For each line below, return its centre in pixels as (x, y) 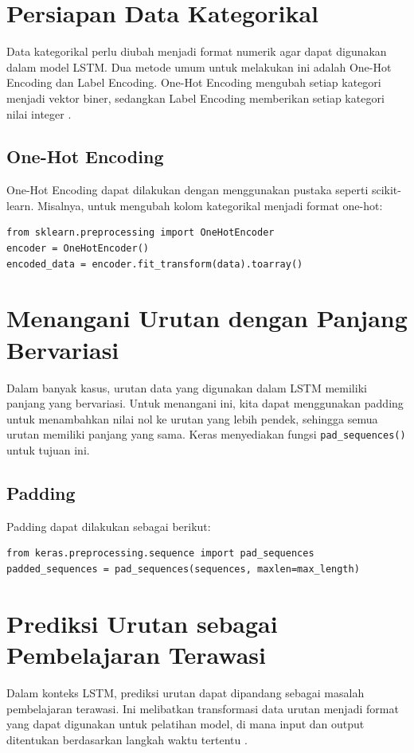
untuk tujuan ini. (48, 450)
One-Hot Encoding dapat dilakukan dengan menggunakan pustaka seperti (187, 190)
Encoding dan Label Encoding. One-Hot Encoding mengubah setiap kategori (194, 82)
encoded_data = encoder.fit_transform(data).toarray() (155, 264)
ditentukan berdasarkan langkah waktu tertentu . (127, 739)
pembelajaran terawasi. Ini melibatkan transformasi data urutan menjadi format (203, 708)
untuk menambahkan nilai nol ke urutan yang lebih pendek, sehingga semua (192, 418)
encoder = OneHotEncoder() (78, 249)
